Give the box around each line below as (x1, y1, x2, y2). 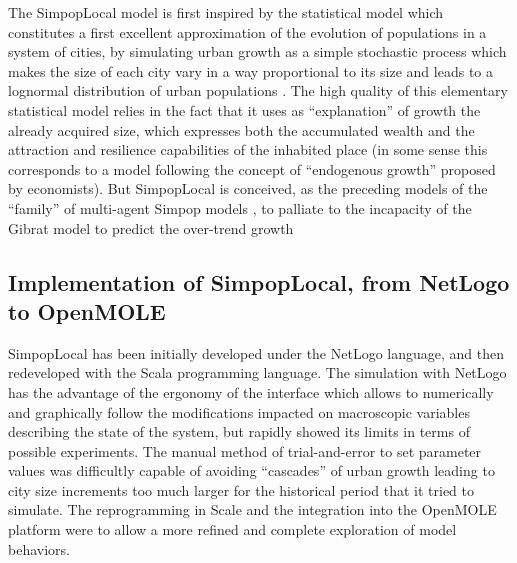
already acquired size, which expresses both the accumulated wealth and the (8, 119, 475, 140)
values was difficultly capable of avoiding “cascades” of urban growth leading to (8, 460, 495, 481)
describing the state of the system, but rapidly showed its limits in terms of (8, 421, 470, 442)
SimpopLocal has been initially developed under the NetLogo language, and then (8, 342, 505, 363)
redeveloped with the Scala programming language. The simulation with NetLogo (8, 362, 507, 383)
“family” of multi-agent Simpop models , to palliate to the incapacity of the (8, 197, 472, 218)
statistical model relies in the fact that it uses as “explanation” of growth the (8, 99, 481, 120)
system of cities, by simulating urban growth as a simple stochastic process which (8, 41, 507, 62)
